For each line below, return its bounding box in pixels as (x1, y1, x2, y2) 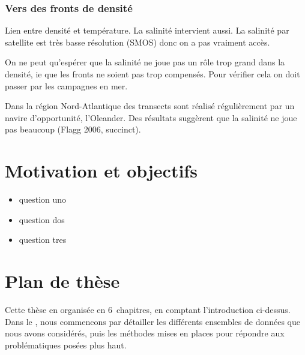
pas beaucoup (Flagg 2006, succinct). (5, 123, 141, 136)
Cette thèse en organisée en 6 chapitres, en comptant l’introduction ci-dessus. (5, 303, 291, 315)
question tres (19, 233, 67, 246)
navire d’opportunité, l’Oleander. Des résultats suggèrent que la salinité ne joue (5, 111, 297, 124)
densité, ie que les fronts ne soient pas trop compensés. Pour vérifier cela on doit (5, 68, 300, 80)
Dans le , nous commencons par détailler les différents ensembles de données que (5, 315, 301, 327)
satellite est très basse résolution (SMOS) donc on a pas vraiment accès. (5, 35, 270, 48)
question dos (19, 213, 65, 225)
